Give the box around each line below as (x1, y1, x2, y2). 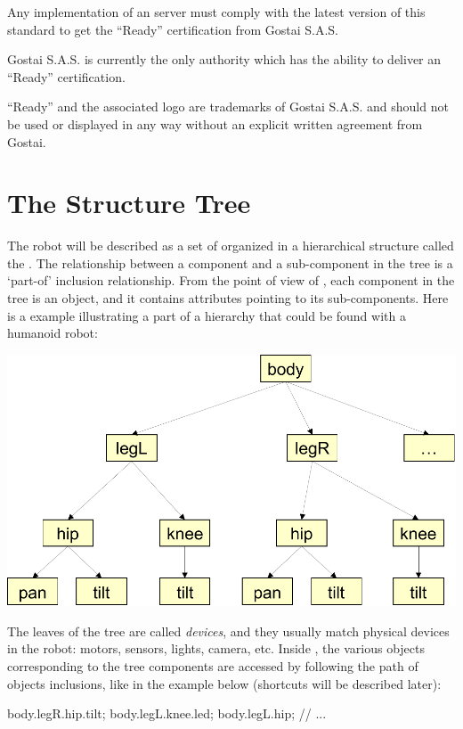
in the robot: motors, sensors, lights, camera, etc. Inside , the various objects (7, 639, 425, 658)
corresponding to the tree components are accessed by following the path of (7, 656, 418, 675)
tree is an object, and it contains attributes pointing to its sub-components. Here (7, 289, 449, 307)
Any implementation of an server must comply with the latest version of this (7, 3, 426, 20)
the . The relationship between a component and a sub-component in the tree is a (7, 253, 453, 272)
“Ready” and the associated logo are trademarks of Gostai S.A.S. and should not (7, 97, 449, 116)
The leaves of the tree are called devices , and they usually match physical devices (7, 621, 450, 640)
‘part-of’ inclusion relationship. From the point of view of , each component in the (7, 271, 455, 290)
